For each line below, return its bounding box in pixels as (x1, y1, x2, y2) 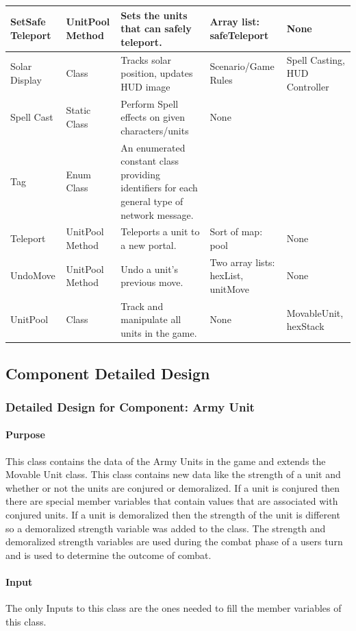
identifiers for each (120, 180, 198, 195)
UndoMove (10, 268, 55, 283)
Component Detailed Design (5, 362, 210, 383)
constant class (120, 154, 179, 168)
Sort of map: (209, 224, 263, 239)
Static (66, 103, 91, 117)
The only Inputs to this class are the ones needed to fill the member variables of (5, 601, 342, 615)
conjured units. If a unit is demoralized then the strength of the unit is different (5, 507, 340, 521)
